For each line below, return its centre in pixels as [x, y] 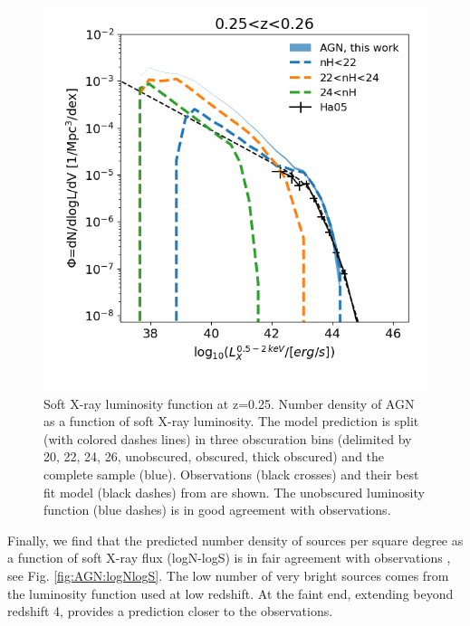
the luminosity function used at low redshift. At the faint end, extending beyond [230, 593]
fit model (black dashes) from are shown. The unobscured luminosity [234, 492]
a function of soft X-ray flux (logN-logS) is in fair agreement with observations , [229, 558]
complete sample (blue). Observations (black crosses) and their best [231, 474]
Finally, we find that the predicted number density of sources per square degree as [235, 540]
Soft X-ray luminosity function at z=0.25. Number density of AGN [229, 403]
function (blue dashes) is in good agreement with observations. [217, 510]
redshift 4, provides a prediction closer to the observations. [170, 611]
